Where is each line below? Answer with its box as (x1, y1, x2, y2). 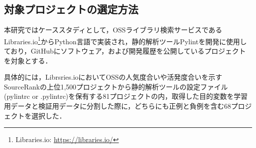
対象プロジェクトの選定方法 (4, 1, 138, 17)
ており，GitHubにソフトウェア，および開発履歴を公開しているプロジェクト (4, 46, 246, 56)
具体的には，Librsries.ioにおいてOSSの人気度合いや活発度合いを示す (4, 72, 223, 82)
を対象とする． (4, 55, 52, 65)
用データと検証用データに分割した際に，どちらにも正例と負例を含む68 (4, 101, 231, 111)
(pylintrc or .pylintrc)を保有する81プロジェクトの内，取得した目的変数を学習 (4, 91, 248, 101)
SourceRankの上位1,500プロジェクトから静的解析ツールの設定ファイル (4, 81, 228, 91)
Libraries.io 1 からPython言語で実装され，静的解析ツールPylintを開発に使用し (4, 34, 247, 46)
